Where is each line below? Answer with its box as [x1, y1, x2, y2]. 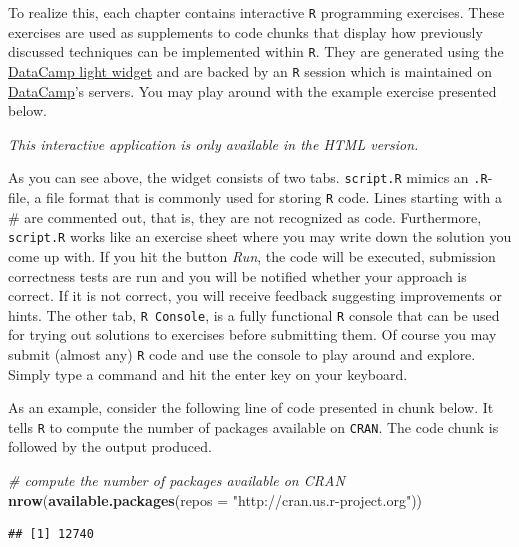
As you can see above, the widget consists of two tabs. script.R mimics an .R [8, 167, 488, 188]
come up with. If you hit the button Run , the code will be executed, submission [8, 245, 496, 266]
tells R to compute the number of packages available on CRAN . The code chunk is [8, 416, 499, 437]
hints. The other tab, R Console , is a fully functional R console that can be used [8, 304, 500, 325]
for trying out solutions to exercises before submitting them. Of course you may [8, 324, 497, 345]
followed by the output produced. [8, 436, 212, 457]
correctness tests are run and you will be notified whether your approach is [8, 265, 467, 286]
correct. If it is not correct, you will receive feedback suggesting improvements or [8, 285, 503, 306]
